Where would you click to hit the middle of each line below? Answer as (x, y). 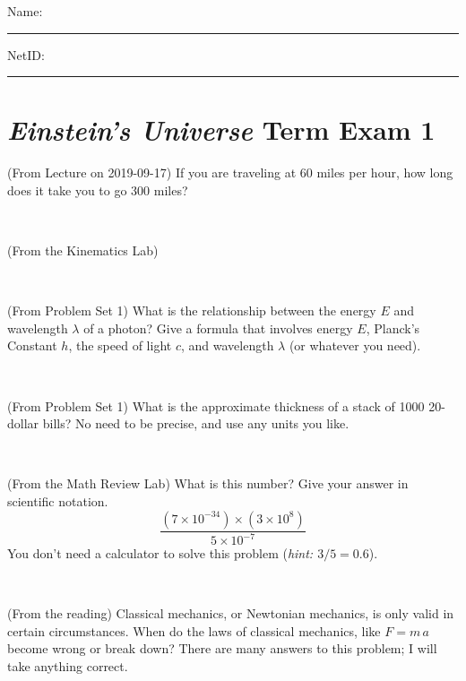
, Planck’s (393, 328)
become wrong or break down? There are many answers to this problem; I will (222, 648)
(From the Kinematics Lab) (83, 250)
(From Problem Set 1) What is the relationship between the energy (192, 310)
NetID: (26, 54)
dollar (23, 423)
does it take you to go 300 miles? (98, 190)
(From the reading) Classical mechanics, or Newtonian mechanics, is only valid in (231, 613)
